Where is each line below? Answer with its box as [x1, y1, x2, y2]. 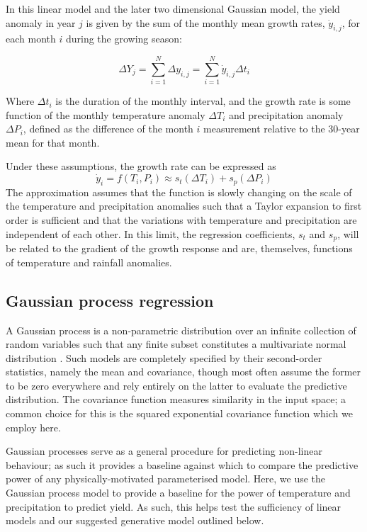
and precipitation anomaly [229, 107, 344, 122]
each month [6, 31, 56, 46]
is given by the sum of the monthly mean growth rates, [86, 15, 325, 30]
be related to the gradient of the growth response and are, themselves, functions [6, 241, 353, 256]
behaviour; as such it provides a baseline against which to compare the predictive [6, 457, 358, 472]
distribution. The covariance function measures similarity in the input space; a [6, 392, 346, 407]
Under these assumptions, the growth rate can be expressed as [6, 159, 276, 174]
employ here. [6, 419, 61, 434]
